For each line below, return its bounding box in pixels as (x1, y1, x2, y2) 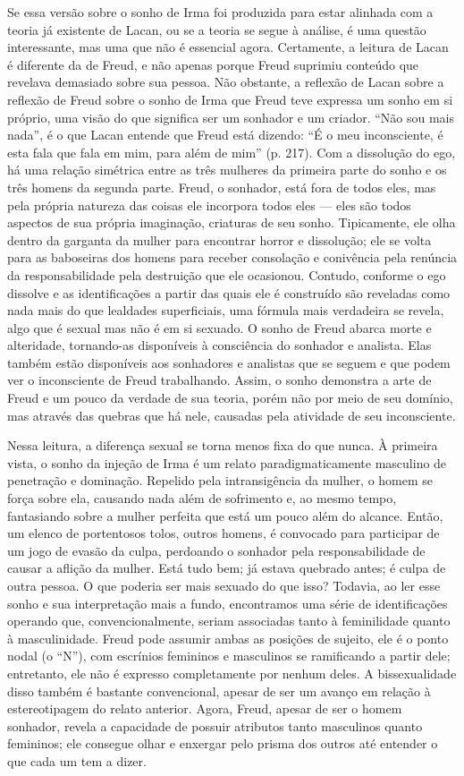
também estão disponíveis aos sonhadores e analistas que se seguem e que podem (7, 353, 451, 371)
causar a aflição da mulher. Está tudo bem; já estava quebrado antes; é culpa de (7, 559, 446, 577)
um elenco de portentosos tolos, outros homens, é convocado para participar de (7, 524, 440, 542)
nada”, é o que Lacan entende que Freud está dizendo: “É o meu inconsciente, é (7, 125, 443, 144)
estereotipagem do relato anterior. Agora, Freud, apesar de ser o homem (7, 699, 402, 718)
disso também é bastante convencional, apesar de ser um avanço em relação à (7, 681, 431, 700)
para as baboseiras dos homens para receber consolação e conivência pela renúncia (7, 248, 458, 267)
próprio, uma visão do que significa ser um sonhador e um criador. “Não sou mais (7, 107, 455, 126)
